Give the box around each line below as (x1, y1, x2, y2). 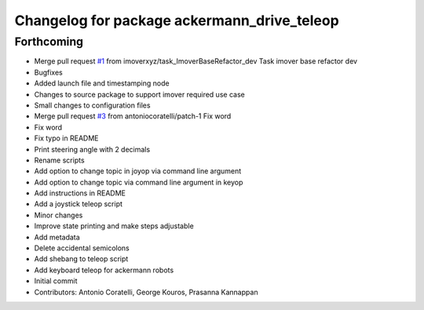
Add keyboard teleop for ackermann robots (34, 265, 174, 275)
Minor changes (34, 210, 83, 220)
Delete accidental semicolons (34, 243, 130, 253)
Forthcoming (14, 35, 84, 49)
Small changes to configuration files (34, 100, 151, 110)
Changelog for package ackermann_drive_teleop (14, 12, 339, 29)
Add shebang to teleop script (34, 254, 129, 264)
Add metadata (34, 232, 80, 242)
